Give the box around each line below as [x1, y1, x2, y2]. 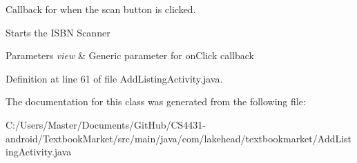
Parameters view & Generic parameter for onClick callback [6, 48, 254, 63]
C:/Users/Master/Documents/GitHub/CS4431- [6, 117, 206, 131]
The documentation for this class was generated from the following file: [6, 94, 306, 109]
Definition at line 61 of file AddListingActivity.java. [6, 71, 223, 85]
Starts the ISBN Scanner [6, 25, 110, 39]
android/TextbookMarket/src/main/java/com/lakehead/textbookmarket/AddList [6, 131, 352, 145]
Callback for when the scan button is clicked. [6, 2, 196, 16]
